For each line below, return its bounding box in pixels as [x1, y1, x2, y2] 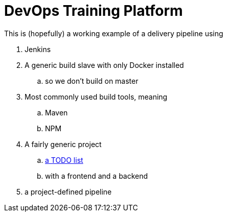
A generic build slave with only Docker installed [25, 60, 184, 69]
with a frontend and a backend [45, 171, 148, 180]
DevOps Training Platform [4, 2, 183, 19]
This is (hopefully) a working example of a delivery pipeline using [4, 29, 223, 38]
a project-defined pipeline [25, 187, 112, 196]
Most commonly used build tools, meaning [25, 92, 168, 101]
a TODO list [45, 155, 83, 164]
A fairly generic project [25, 139, 102, 149]
